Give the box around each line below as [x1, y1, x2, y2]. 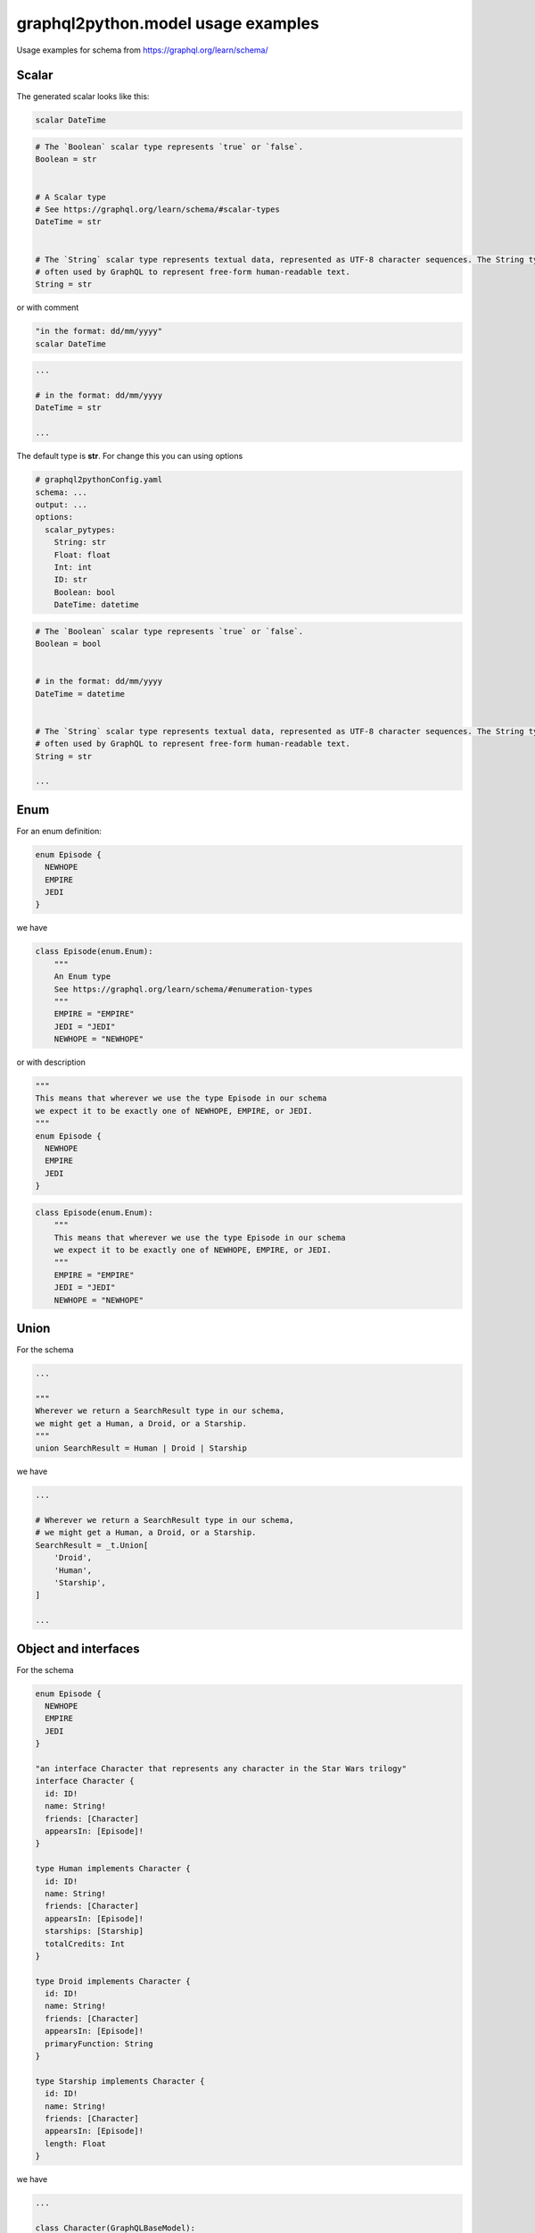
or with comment [16, 302, 79, 313]
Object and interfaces [16, 1641, 140, 1656]
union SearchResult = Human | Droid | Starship [35, 1443, 247, 1453]
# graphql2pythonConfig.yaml [35, 474, 163, 485]
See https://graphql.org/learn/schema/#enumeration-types [53, 983, 313, 994]
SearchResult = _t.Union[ [35, 1540, 149, 1550]
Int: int [53, 562, 93, 572]
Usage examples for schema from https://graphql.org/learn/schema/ [16, 45, 269, 55]
